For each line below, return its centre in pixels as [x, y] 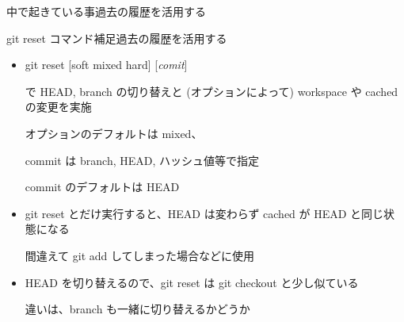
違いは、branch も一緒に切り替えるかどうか [137, 309]
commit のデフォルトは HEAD [102, 187]
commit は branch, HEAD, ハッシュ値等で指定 [142, 160]
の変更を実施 [58, 107]
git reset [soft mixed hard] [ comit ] [106, 65]
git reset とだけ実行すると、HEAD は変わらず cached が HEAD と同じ [204, 213]
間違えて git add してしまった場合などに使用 [140, 255]
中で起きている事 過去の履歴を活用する [106, 11]
